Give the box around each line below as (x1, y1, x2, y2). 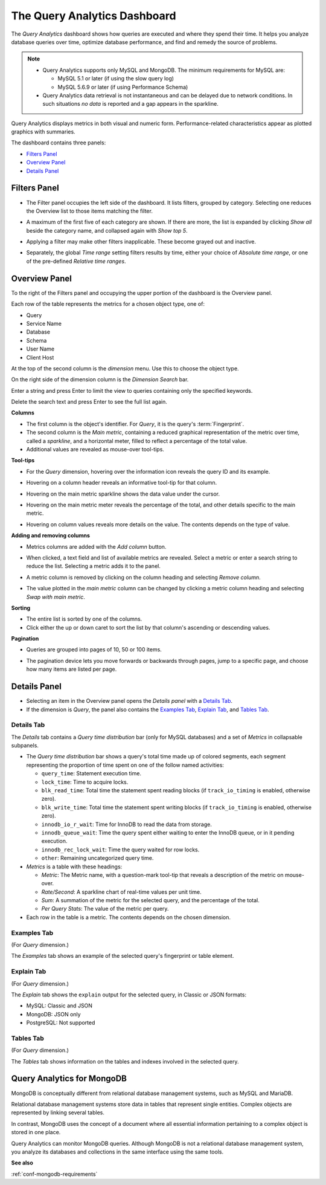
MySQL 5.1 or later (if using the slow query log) (57, 75, 174, 82)
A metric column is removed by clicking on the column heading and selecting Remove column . (26, 573, 261, 581)
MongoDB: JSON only (26, 1010, 81, 1018)
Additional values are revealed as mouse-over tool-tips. (26, 446, 164, 453)
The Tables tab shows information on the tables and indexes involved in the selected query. (11, 1057, 239, 1065)
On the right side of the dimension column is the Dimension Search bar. (11, 376, 189, 383)
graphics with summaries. (11, 128, 75, 135)
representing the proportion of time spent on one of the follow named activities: (26, 761, 225, 769)
